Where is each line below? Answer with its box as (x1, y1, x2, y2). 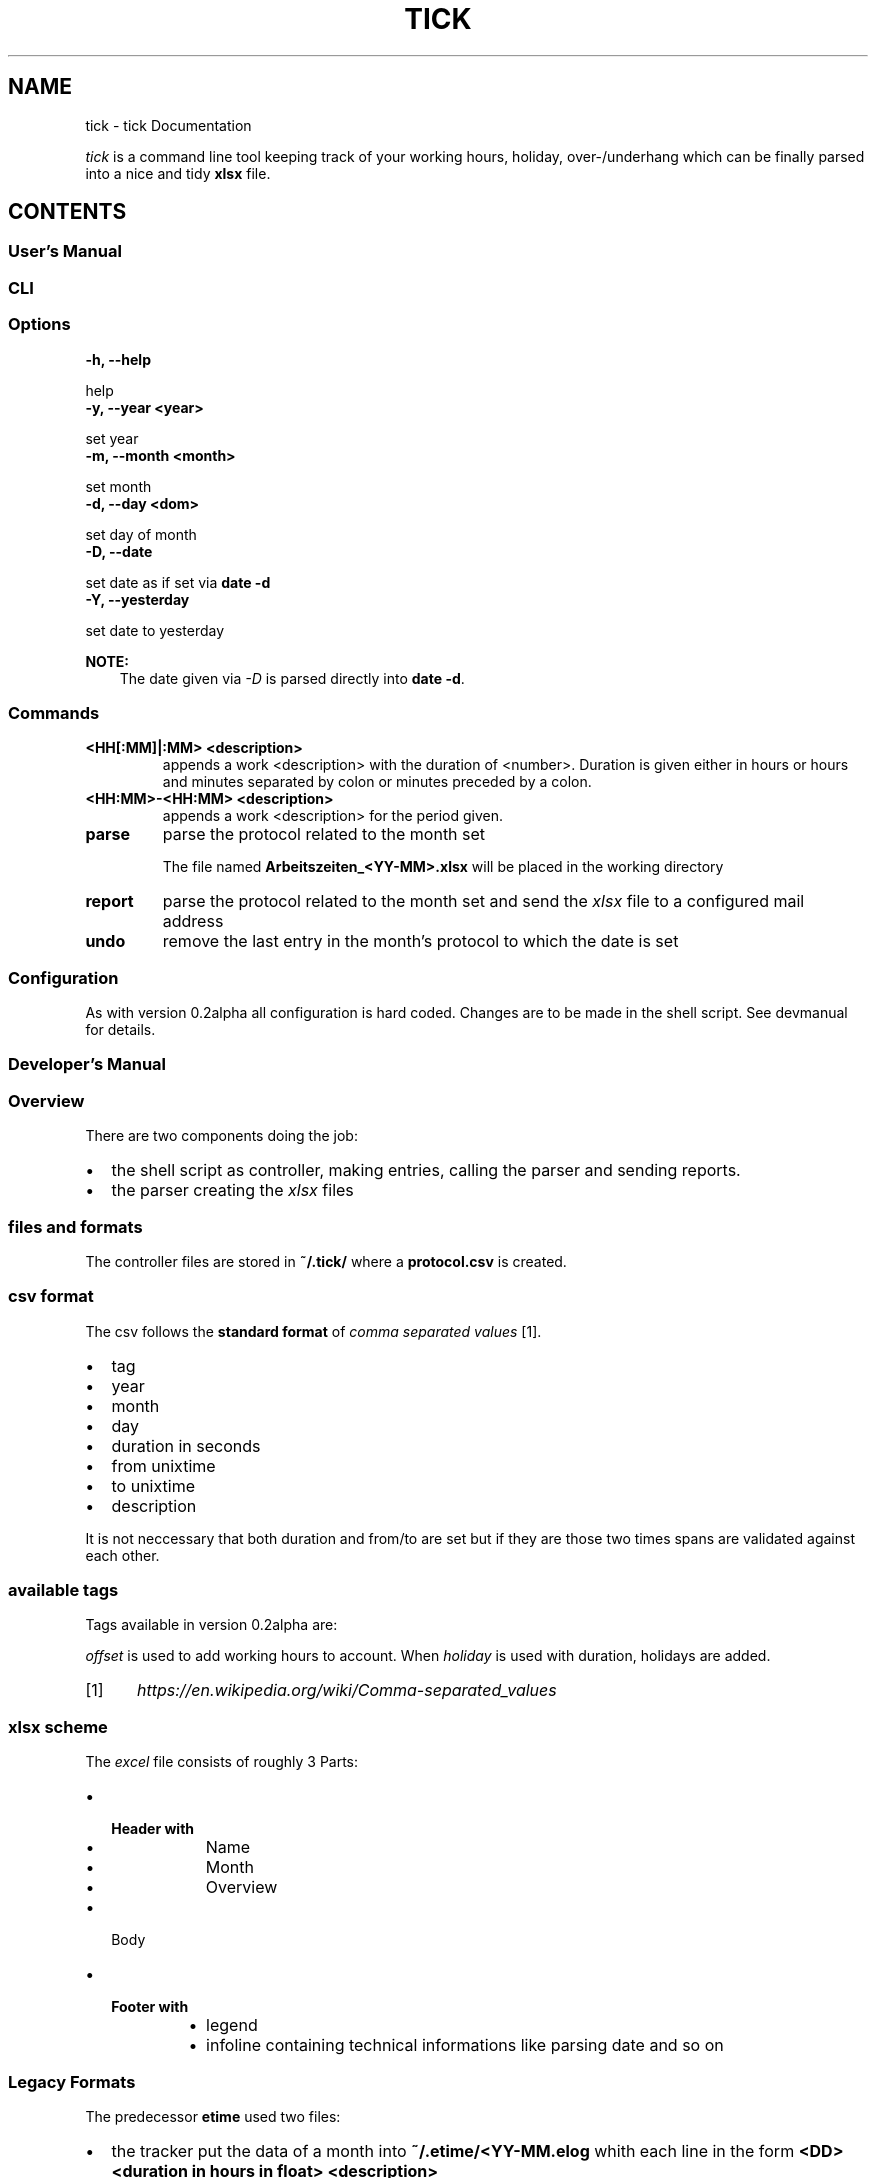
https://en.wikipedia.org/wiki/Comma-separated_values (136, 1680, 557, 1701)
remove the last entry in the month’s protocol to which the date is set (162, 931, 679, 952)
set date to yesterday (85, 621, 225, 639)
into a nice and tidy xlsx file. (85, 164, 271, 182)
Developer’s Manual (8, 1054, 167, 1075)
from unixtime (111, 1455, 216, 1476)
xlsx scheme (8, 1716, 108, 1737)
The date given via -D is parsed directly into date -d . (119, 669, 465, 687)
